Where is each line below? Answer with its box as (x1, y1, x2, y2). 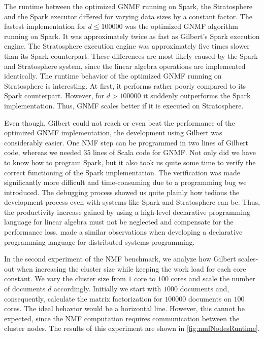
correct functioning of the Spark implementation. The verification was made (4, 167, 240, 177)
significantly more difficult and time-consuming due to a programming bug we (4, 177, 247, 188)
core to (134, 273, 156, 284)
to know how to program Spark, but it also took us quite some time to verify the (4, 157, 256, 167)
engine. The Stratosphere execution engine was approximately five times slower (4, 41, 250, 51)
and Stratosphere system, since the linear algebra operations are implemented (4, 60, 246, 71)
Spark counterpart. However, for (4, 90, 104, 101)
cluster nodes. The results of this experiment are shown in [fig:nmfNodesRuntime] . (4, 323, 260, 333)
